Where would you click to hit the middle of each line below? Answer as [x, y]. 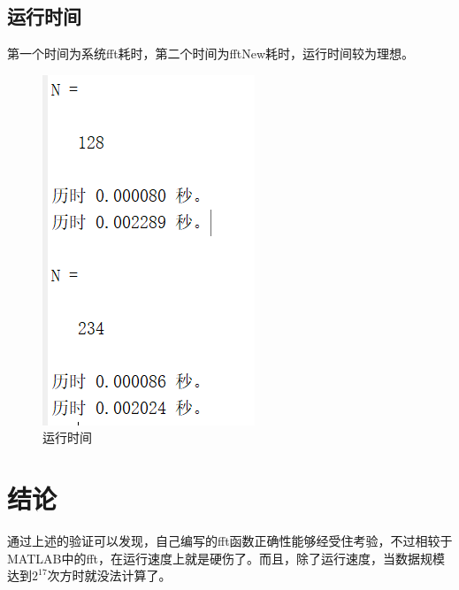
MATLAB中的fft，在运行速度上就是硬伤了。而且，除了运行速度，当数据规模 [226, 558]
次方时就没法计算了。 [109, 575]
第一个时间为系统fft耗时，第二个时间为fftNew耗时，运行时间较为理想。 [211, 54]
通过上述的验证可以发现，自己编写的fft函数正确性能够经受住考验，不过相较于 [230, 541]
